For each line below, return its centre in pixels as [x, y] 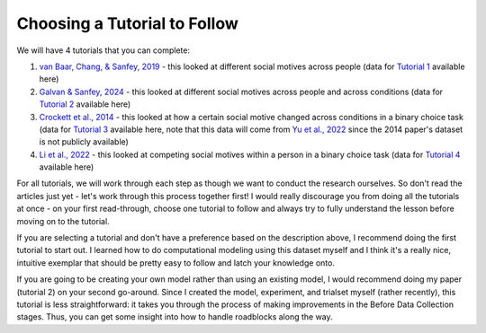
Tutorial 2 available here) [85, 104]
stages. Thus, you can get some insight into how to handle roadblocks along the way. [175, 317]
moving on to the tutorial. [63, 221]
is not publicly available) [84, 142]
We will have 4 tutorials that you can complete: [103, 50]
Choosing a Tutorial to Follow [127, 23]
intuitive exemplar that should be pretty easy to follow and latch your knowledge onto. [175, 263]
